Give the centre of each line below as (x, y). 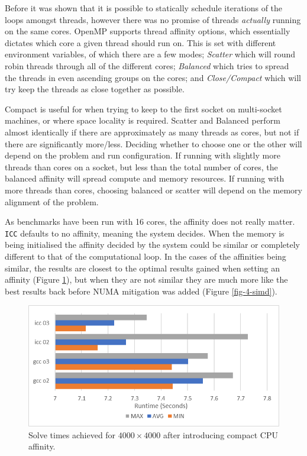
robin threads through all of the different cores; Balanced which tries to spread (147, 65)
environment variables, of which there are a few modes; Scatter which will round (150, 54)
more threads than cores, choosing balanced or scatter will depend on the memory (153, 190)
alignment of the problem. (52, 201)
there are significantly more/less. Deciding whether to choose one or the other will (153, 143)
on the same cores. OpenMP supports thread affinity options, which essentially (148, 31)
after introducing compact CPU (220, 434)
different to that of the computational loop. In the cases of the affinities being (146, 256)
